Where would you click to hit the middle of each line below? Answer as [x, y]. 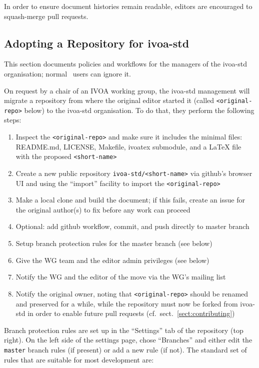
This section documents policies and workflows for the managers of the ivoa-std [125, 64]
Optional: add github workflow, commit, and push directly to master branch [132, 226]
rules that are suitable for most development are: [79, 359]
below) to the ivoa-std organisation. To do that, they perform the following [139, 110]
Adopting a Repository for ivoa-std [97, 43]
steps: [13, 120]
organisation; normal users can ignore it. [67, 73]
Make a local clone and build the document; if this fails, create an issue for [130, 200]
